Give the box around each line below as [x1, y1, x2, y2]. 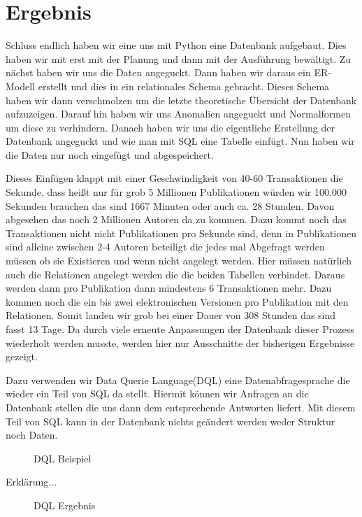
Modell [6, 78, 36, 93]
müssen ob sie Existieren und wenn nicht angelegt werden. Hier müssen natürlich [6, 253, 352, 268]
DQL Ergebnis [34, 497, 96, 512]
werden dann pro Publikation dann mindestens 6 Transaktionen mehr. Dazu [6, 281, 332, 295]
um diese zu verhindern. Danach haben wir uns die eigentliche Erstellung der [6, 120, 335, 134]
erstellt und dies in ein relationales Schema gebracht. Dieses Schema [38, 78, 330, 93]
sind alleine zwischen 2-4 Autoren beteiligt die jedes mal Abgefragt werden [6, 239, 325, 254]
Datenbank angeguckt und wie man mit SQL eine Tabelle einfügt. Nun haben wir [6, 134, 355, 148]
